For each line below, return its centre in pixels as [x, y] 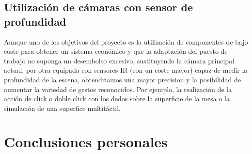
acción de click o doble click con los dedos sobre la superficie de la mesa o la [117, 99]
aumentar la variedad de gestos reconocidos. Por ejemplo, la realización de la [118, 89]
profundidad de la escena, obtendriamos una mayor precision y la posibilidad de [122, 79]
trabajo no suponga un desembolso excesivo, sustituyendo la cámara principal [119, 60]
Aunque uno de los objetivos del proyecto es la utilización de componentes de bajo [126, 41]
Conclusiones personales [86, 141]
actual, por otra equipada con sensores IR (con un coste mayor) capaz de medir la [126, 70]
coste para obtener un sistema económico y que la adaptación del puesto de [116, 51]
